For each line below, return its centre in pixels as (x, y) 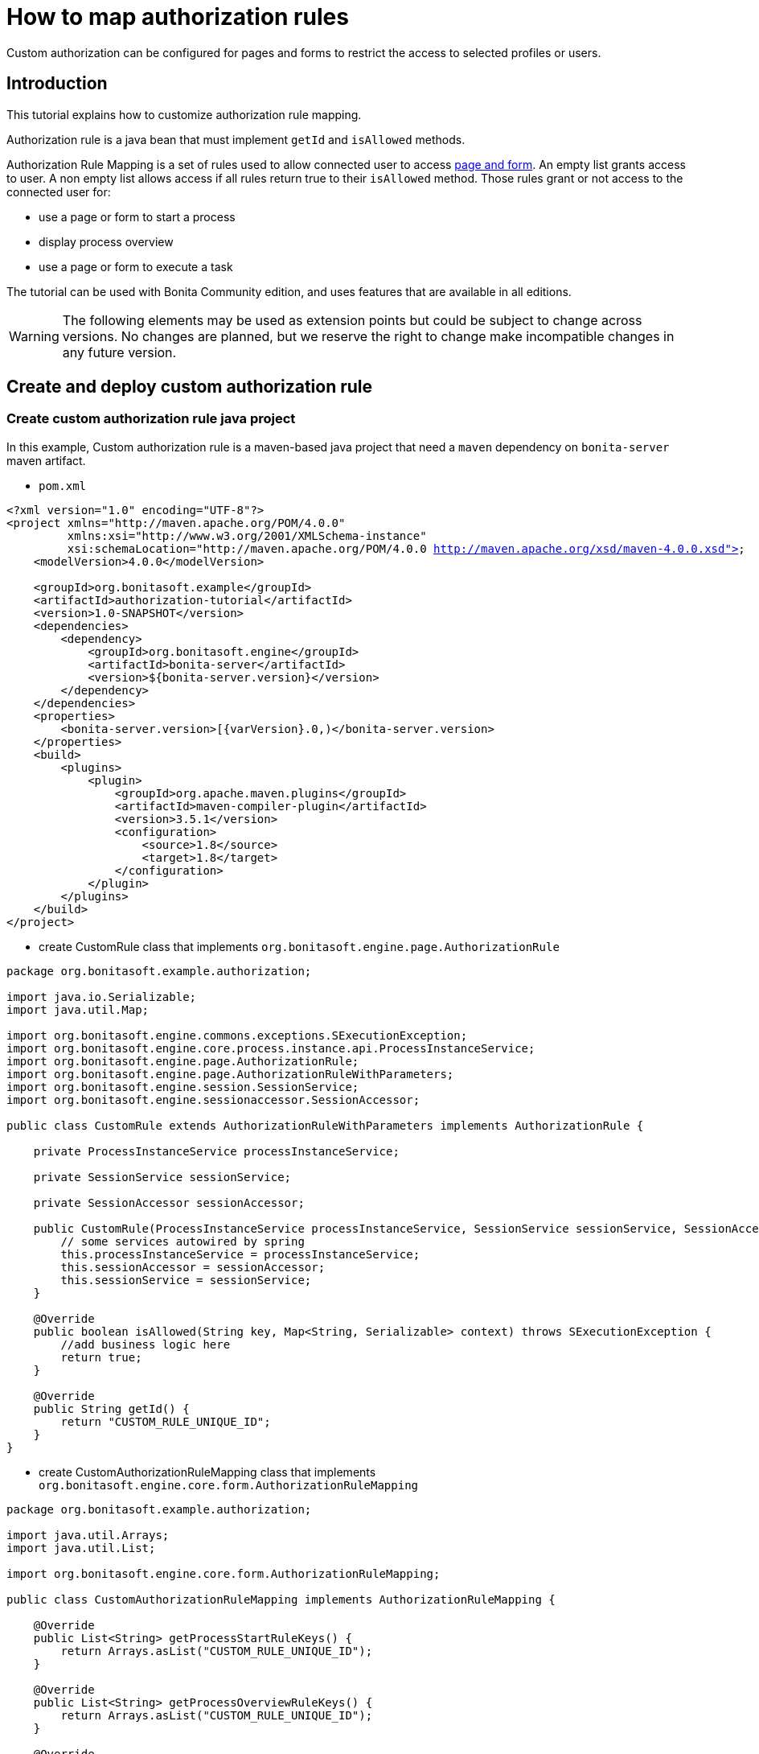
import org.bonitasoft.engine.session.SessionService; (183, 1087)
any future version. (119, 352)
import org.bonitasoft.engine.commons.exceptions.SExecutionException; (237, 1035)
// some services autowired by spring (183, 1241)
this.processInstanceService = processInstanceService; (240, 1254)
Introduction (57, 84)
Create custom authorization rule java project (151, 419)
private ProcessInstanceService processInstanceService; (216, 1151)
